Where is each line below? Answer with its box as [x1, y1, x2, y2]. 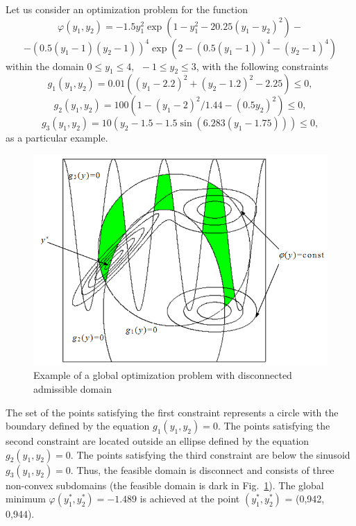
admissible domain [33, 381, 112, 396]
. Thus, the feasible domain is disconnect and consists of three [70, 462, 334, 477]
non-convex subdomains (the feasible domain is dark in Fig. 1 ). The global [6, 477, 324, 492]
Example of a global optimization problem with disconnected [33, 368, 292, 382]
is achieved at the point [139, 491, 240, 506]
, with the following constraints [196, 58, 329, 73]
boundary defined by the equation [6, 418, 150, 433]
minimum [6, 491, 46, 506]
